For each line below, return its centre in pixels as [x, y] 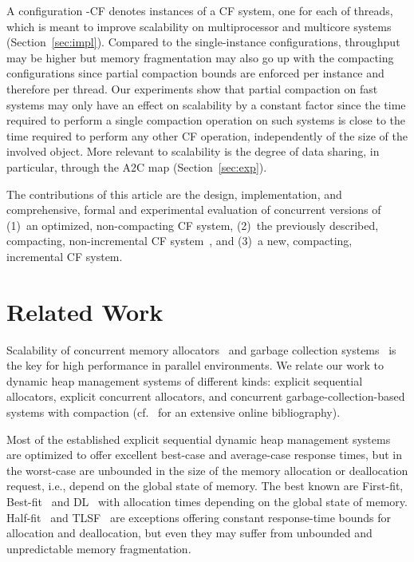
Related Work [85, 311]
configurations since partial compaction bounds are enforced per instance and [195, 73]
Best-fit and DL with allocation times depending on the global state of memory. [207, 501]
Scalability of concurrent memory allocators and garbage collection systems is [201, 349]
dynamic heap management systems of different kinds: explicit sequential [185, 380]
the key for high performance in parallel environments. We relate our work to [195, 365]
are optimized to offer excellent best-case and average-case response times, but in [204, 455]
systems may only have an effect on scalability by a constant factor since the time [206, 104]
